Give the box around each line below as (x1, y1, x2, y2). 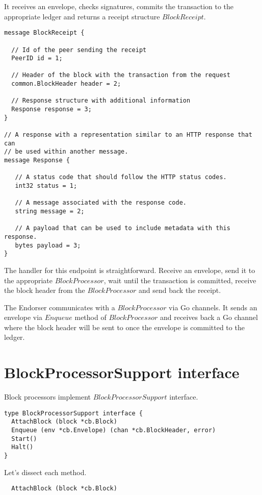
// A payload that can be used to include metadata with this (15, 225, 230, 232)
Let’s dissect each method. (4, 466, 87, 477)
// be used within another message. (4, 148, 128, 156)
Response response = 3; (11, 106, 92, 113)
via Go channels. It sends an (169, 302, 257, 312)
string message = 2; (15, 207, 85, 215)
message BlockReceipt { (4, 29, 85, 37)
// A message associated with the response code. (15, 199, 187, 207)
